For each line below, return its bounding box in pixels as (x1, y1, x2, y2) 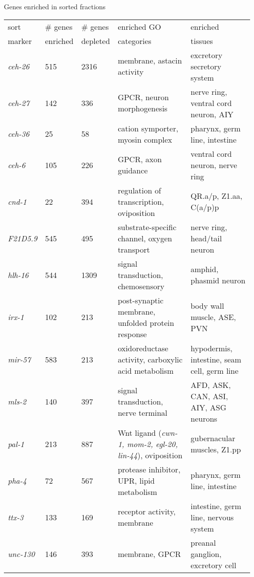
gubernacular (190, 432, 235, 444)
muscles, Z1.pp (190, 444, 241, 455)
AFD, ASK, (190, 379, 231, 390)
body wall (190, 300, 224, 312)
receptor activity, (118, 506, 176, 517)
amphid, (190, 263, 219, 275)
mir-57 (8, 353, 31, 365)
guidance (118, 165, 148, 176)
